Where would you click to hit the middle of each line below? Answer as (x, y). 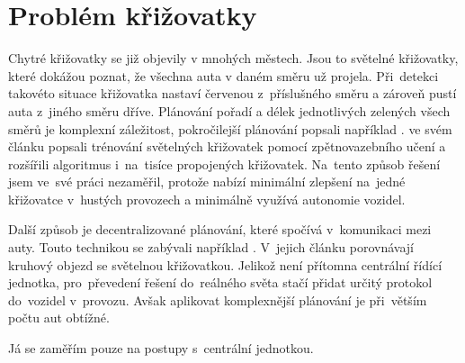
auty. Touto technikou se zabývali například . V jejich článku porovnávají (211, 247)
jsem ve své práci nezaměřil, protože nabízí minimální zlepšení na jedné (207, 181)
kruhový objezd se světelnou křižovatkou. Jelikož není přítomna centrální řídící (225, 264)
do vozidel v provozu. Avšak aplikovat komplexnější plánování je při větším (218, 299)
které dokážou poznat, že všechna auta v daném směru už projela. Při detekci (224, 75)
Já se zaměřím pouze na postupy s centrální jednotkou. (161, 348)
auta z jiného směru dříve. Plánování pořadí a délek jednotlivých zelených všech (229, 110)
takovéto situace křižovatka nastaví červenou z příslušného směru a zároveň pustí (232, 93)
